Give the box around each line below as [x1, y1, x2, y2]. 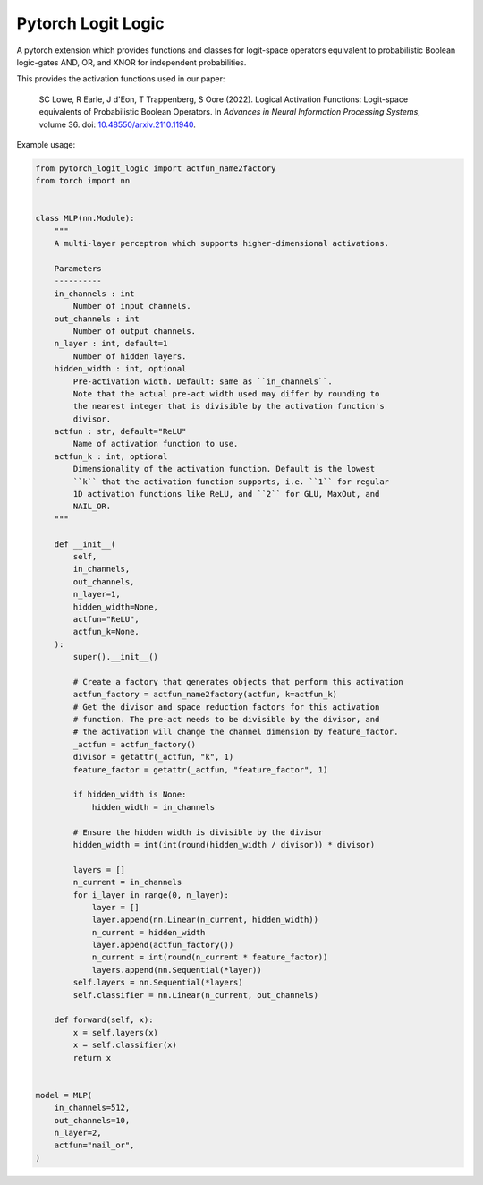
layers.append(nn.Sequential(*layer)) [91, 965, 263, 975]
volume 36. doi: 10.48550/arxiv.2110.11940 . [38, 119, 197, 130]
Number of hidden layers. [72, 351, 187, 362]
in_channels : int [54, 288, 135, 299]
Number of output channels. [72, 326, 197, 336]
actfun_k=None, [72, 627, 140, 637]
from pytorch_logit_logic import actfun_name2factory [35, 163, 276, 174]
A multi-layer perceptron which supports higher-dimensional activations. [54, 238, 389, 249]
